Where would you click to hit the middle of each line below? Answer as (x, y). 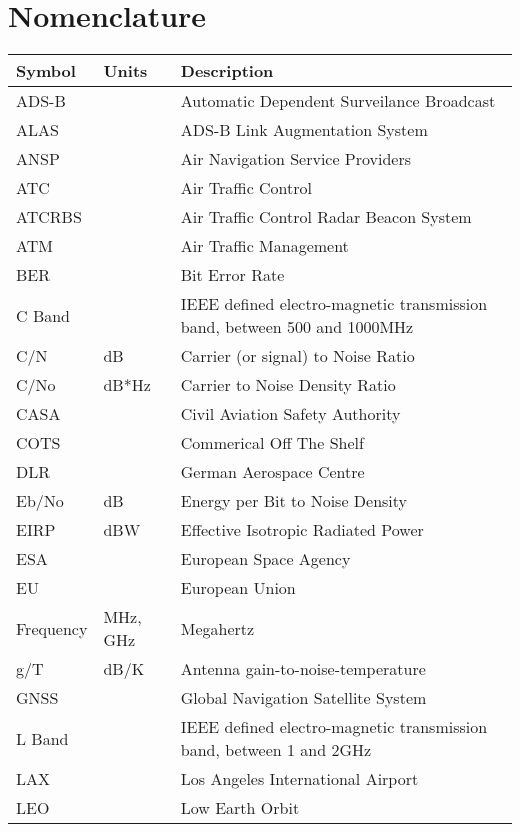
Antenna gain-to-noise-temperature (303, 669)
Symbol (46, 71)
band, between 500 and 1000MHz (297, 327)
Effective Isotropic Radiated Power (302, 530)
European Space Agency (265, 559)
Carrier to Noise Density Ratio (288, 385)
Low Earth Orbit (240, 808)
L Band (42, 738)
